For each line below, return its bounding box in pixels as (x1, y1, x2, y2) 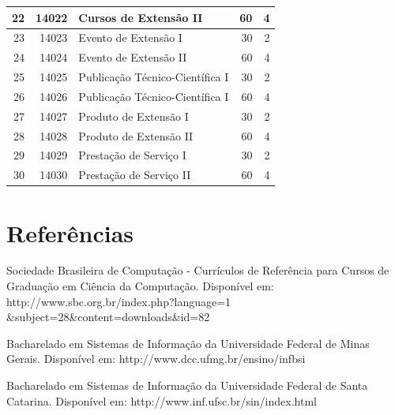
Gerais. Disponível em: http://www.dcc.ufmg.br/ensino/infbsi (6, 350, 306, 367)
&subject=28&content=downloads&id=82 (6, 308, 210, 325)
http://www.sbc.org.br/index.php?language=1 (6, 293, 231, 309)
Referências (6, 216, 134, 249)
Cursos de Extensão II (78, 9, 203, 25)
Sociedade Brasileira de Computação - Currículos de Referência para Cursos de (6, 262, 389, 279)
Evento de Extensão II (78, 49, 187, 65)
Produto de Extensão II (78, 127, 194, 144)
